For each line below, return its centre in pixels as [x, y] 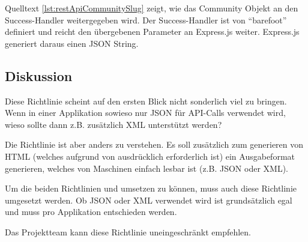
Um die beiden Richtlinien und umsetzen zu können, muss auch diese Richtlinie [151, 188]
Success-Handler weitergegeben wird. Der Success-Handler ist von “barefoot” [146, 20]
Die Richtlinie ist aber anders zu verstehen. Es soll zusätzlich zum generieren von [154, 144]
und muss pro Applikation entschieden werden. [91, 212]
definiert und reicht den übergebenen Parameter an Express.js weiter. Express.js [152, 32]
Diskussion [39, 75]
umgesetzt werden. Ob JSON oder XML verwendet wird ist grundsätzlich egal [149, 200]
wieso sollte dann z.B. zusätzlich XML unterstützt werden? [113, 124]
